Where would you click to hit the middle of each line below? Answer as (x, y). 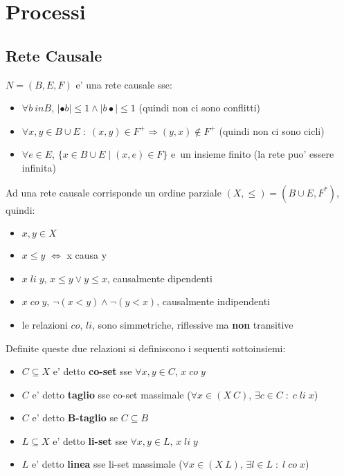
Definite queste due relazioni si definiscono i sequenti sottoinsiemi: (146, 348)
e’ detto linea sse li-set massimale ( (107, 464)
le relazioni (45, 324)
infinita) (39, 167)
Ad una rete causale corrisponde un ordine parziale (114, 192)
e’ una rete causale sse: (124, 84)
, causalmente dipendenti (160, 278)
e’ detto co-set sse (92, 371)
